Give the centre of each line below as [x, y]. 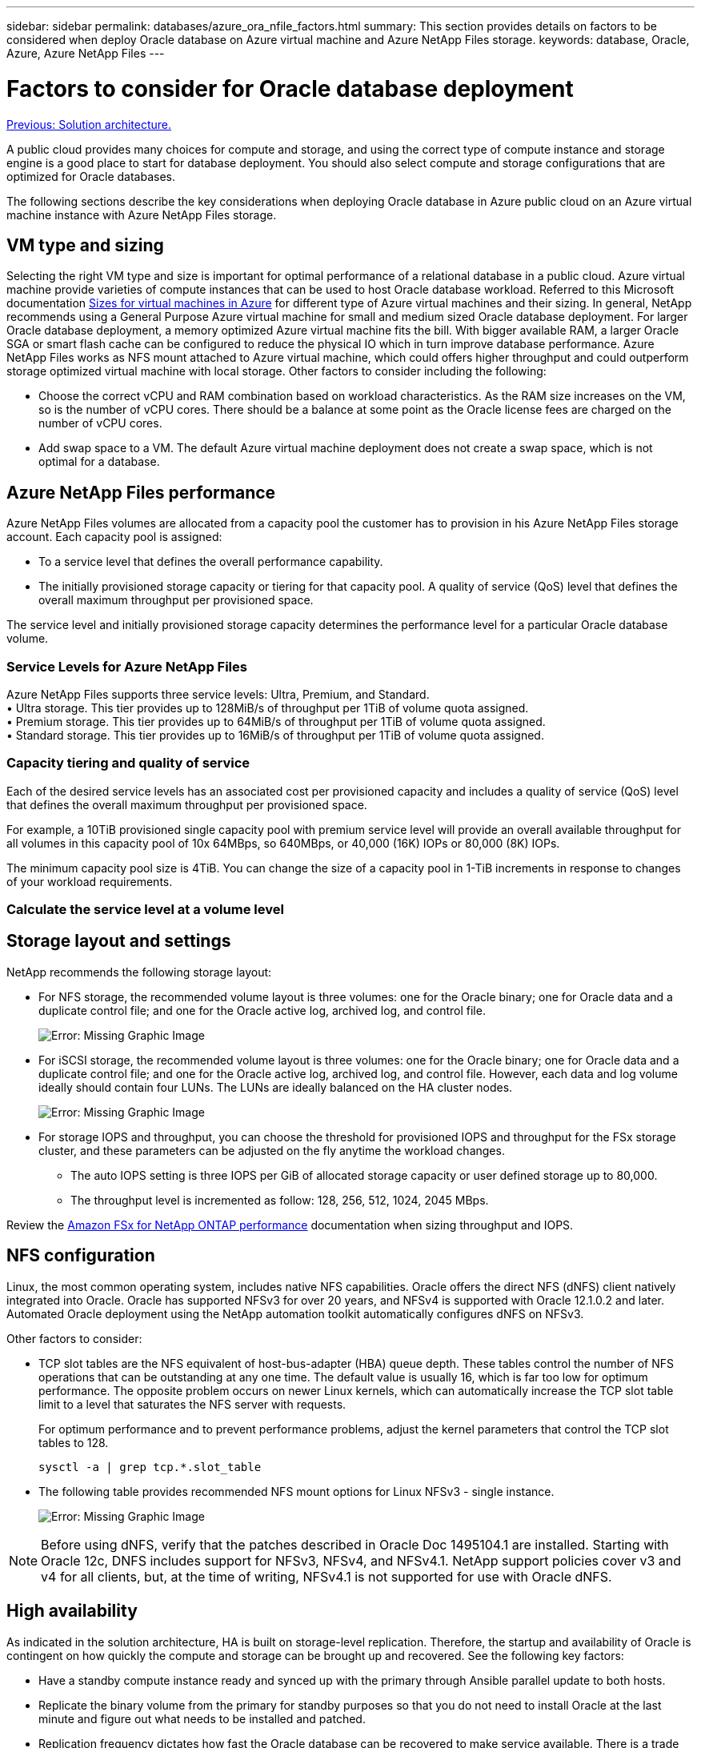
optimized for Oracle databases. [91, 176]
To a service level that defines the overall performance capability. [211, 562]
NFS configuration [81, 1256]
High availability [72, 1611]
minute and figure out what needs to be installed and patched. [202, 1718]
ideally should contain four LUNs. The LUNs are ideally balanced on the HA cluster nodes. [276, 1087]
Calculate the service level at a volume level [145, 910]
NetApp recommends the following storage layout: [139, 972]
